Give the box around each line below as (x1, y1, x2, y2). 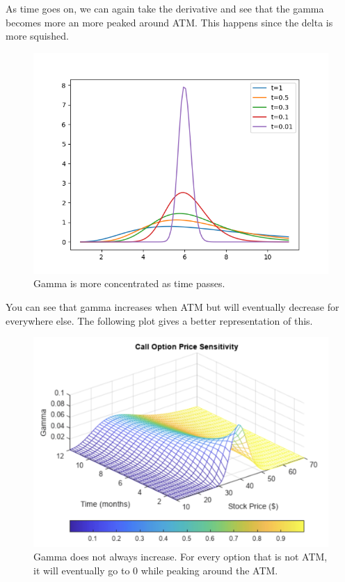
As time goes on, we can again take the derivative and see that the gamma (6, 1, 324, 15)
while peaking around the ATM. (141, 563, 278, 577)
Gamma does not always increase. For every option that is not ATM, (33, 549, 328, 564)
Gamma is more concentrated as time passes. (33, 276, 225, 291)
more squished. (6, 29, 69, 43)
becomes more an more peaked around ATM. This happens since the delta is (6, 15, 333, 29)
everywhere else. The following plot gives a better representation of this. (6, 313, 313, 328)
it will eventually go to (33, 563, 130, 577)
